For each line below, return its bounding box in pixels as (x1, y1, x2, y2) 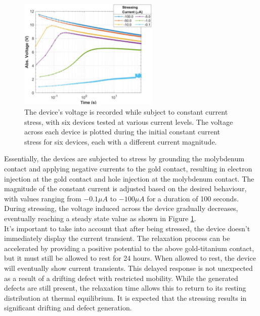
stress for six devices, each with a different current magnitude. (24, 136, 217, 147)
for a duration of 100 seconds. (147, 193, 239, 203)
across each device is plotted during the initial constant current (24, 126, 221, 137)
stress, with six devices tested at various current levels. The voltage (24, 116, 233, 127)
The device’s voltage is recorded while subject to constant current (24, 107, 228, 117)
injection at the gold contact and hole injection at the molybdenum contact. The (4, 173, 254, 184)
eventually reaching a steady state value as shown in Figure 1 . (4, 213, 196, 224)
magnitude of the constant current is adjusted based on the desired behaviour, (4, 183, 247, 194)
